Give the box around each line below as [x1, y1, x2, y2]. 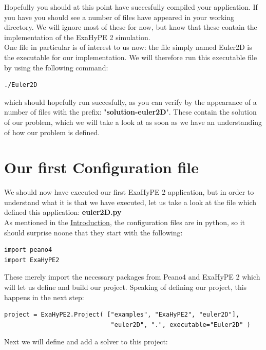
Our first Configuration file [4, 157, 199, 178]
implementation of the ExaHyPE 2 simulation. [4, 31, 150, 42]
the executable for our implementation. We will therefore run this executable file [4, 51, 257, 62]
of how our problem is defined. [4, 126, 100, 137]
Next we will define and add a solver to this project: [4, 336, 168, 347]
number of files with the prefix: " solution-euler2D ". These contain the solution [4, 106, 257, 117]
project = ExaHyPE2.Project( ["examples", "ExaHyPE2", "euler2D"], [4, 311, 240, 319]
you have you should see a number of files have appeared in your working [4, 11, 234, 22]
